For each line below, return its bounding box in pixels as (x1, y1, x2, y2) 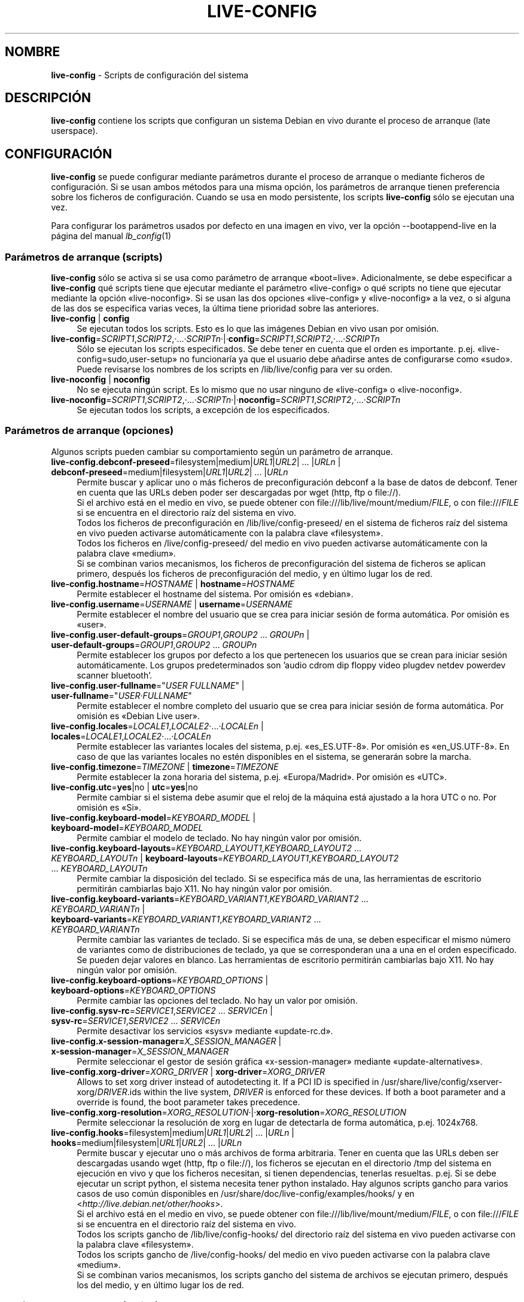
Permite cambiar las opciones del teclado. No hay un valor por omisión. (77, 995, 358, 1005)
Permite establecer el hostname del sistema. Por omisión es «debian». (77, 588, 354, 599)
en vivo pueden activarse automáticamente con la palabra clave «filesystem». (77, 527, 383, 538)
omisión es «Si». (77, 802, 142, 812)
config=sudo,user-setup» (77, 354, 178, 365)
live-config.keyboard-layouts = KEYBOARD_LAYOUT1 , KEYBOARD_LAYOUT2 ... (51, 842, 362, 853)
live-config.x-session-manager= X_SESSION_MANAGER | (51, 1035, 282, 1046)
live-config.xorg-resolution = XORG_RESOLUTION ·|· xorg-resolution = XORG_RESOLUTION (51, 1107, 407, 1117)
